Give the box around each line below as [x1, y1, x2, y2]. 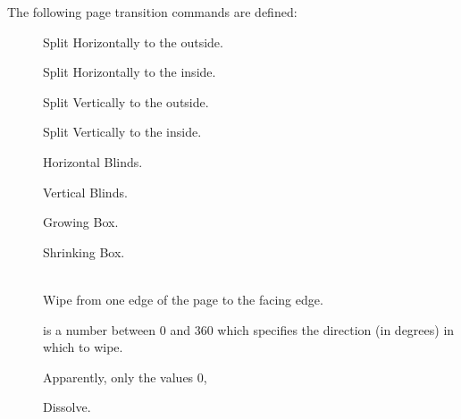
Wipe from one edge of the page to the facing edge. [43, 289, 323, 308]
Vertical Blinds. [43, 182, 128, 201]
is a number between [43, 320, 156, 339]
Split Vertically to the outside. [43, 92, 209, 111]
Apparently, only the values [43, 367, 194, 386]
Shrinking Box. [43, 242, 125, 261]
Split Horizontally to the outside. [43, 32, 223, 51]
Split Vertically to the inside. [43, 122, 202, 141]
